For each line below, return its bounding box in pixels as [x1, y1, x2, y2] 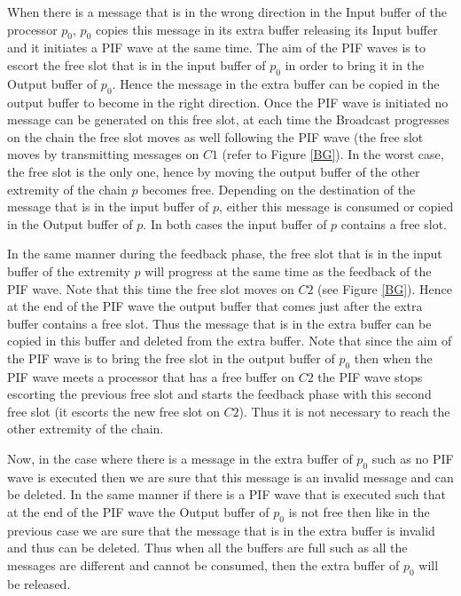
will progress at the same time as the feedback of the [145, 261, 432, 280]
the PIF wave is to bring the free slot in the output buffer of [7, 348, 335, 367]
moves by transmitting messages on [7, 145, 199, 163]
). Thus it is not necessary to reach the [238, 401, 450, 420]
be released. [7, 574, 71, 592]
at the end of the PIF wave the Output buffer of [7, 503, 270, 521]
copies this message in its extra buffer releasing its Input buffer [95, 20, 438, 38]
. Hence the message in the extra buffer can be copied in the [112, 74, 440, 92]
